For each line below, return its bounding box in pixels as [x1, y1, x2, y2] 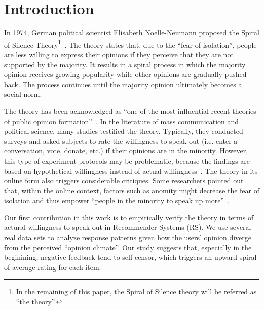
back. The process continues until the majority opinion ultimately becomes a [4, 79, 242, 89]
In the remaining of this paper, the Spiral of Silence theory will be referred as [16, 286, 257, 297]
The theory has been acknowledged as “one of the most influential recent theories [4, 105, 256, 116]
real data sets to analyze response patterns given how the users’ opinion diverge [4, 232, 251, 243]
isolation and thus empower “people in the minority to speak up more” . [4, 195, 230, 206]
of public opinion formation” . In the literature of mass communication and [4, 115, 239, 126]
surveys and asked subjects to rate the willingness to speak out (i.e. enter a [4, 135, 238, 146]
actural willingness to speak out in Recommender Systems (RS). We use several [4, 222, 251, 232]
